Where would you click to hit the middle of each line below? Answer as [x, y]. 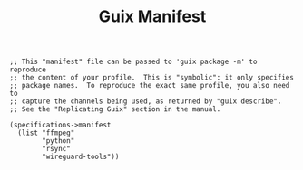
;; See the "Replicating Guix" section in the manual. [115, 109]
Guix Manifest [152, 17]
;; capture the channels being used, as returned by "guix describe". [146, 101]
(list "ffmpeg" [46, 133]
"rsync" [56, 149]
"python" [59, 141]
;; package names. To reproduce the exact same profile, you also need [150, 86]
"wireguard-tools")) [81, 157]
